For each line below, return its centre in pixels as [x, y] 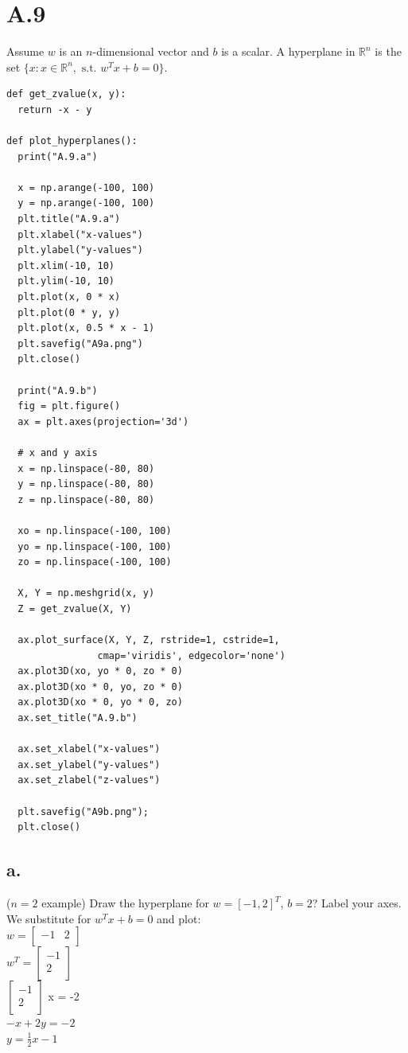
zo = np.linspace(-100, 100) [95, 562]
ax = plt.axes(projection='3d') [103, 421]
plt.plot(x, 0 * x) [69, 297]
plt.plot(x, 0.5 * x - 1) [86, 328]
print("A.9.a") [58, 156]
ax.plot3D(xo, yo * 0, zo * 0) [100, 671]
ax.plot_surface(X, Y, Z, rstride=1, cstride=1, [149, 640]
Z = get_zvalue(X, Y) [75, 608]
